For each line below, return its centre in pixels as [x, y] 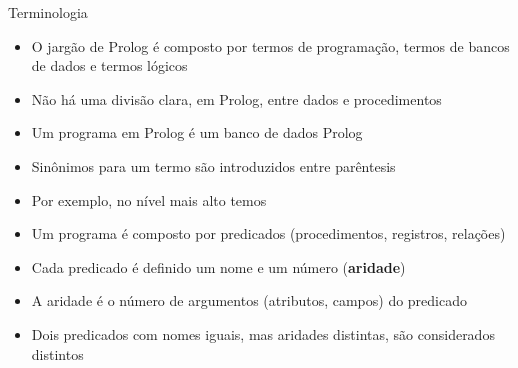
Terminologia [48, 12]
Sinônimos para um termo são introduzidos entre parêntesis [213, 165]
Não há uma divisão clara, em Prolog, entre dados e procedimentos [236, 98]
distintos [57, 353]
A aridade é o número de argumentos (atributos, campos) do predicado [249, 300]
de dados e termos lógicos [109, 65]
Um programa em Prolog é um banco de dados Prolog [197, 132]
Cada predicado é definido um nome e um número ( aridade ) [218, 266]
